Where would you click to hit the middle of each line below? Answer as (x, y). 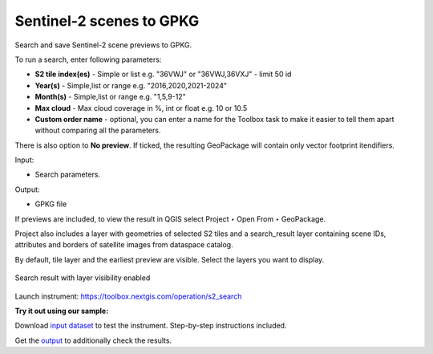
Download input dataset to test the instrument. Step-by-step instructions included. (151, 326)
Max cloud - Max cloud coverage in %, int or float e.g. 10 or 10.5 (141, 108)
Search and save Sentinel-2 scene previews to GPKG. (103, 45)
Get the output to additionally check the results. (93, 340)
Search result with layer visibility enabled (83, 278)
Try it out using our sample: (62, 311)
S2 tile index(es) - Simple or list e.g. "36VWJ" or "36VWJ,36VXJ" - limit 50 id (163, 74)
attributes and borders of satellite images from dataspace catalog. (124, 245)
